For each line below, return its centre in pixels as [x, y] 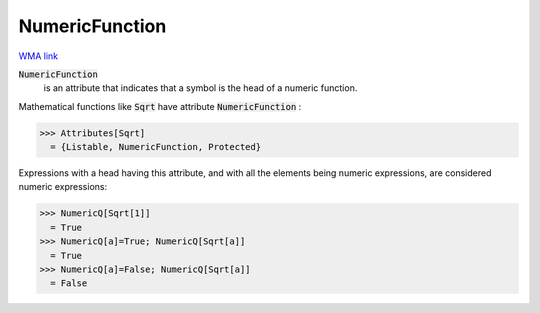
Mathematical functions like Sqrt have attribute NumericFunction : [160, 106]
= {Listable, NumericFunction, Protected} [156, 147]
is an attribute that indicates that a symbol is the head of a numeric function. [200, 88]
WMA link [38, 56]
